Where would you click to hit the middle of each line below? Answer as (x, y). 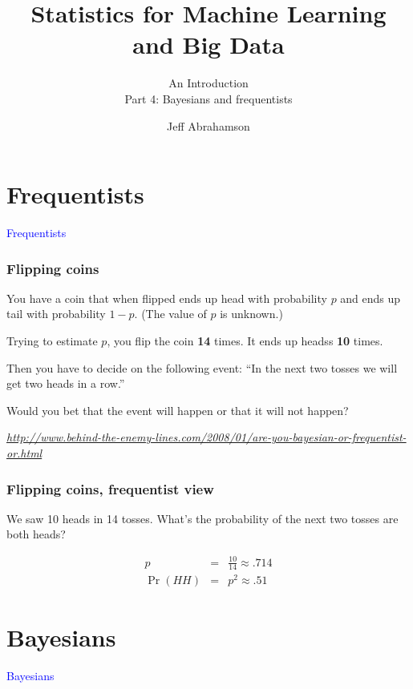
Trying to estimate (52, 341)
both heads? (36, 534)
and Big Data (209, 44)
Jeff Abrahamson (209, 125)
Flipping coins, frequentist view (110, 488)
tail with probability (56, 314)
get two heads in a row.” (66, 383)
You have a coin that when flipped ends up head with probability (167, 298)
